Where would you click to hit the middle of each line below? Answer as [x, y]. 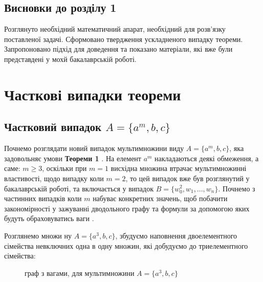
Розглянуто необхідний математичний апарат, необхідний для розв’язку [115, 29]
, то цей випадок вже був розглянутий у [188, 178]
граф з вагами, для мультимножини [80, 273]
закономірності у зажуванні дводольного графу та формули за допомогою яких [127, 208]
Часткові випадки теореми [93, 94]
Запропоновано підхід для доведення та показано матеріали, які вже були [118, 49]
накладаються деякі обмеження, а [207, 158]
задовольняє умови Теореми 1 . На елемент [73, 158]
